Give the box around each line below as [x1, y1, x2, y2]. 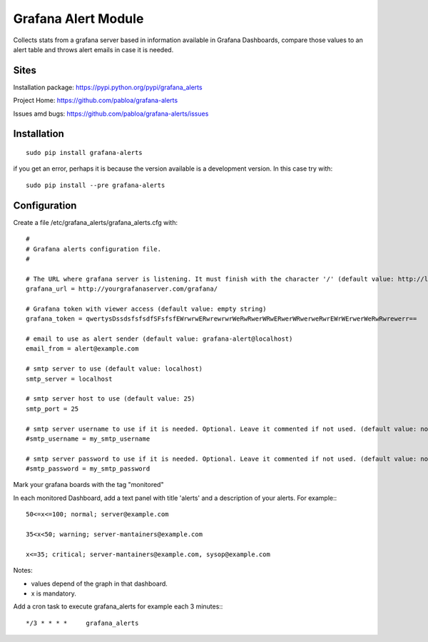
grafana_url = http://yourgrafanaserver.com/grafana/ [26, 285, 218, 293]
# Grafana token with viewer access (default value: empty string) [26, 304, 267, 313]
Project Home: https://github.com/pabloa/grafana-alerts [13, 96, 178, 105]
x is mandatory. [31, 589, 76, 598]
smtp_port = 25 [26, 404, 79, 413]
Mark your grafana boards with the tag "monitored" [13, 481, 164, 489]
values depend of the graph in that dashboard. [31, 579, 168, 588]
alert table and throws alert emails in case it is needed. [13, 45, 174, 54]
